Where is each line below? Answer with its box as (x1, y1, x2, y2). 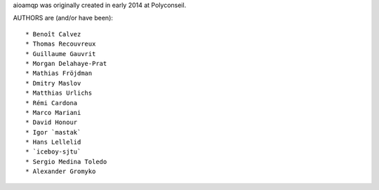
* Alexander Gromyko (25, 168, 96, 175)
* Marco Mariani (25, 109, 81, 116)
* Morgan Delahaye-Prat (25, 60, 107, 67)
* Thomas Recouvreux (25, 40, 96, 48)
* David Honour (25, 118, 78, 126)
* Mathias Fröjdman (25, 69, 93, 77)
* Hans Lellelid (25, 138, 81, 147)
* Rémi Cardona (25, 99, 78, 107)
